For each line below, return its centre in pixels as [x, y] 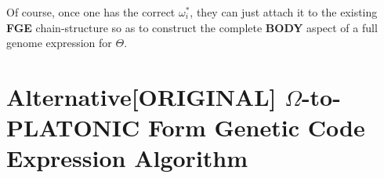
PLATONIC [73, 127]
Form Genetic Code [257, 127]
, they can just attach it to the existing [284, 12]
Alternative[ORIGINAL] [141, 96]
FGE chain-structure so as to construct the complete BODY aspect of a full [192, 27]
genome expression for [59, 43]
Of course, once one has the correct [91, 12]
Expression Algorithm [127, 158]
